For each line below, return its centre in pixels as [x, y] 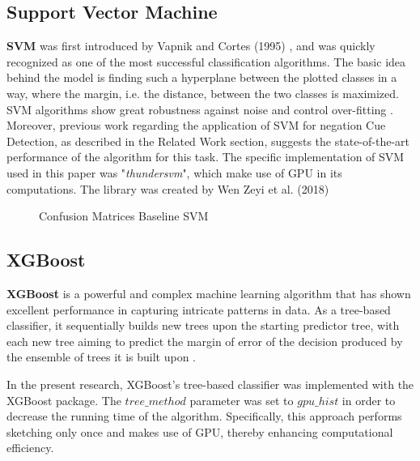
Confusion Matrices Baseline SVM [124, 216]
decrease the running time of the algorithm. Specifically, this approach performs [204, 416]
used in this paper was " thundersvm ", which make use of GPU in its [174, 172]
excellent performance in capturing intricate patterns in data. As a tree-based [199, 309]
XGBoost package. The [64, 400]
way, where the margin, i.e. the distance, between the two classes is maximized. [203, 93]
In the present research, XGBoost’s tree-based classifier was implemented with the [210, 384]
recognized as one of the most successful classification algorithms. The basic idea [206, 61]
